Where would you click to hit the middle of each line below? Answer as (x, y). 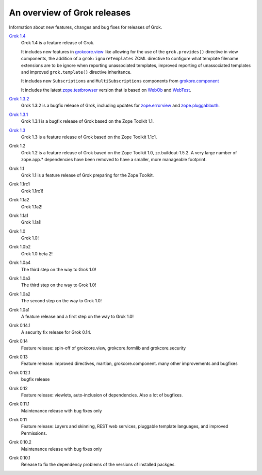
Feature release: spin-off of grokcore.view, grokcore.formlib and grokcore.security (104, 348)
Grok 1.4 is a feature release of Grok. (58, 43)
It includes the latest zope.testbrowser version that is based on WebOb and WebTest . (106, 90)
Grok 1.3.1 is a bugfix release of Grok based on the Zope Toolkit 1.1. (88, 121)
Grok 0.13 (18, 357)
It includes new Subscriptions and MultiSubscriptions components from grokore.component (120, 81)
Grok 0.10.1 (20, 458)
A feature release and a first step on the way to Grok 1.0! (77, 316)
